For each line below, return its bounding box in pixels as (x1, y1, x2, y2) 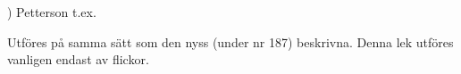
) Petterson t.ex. (7, 3, 96, 21)
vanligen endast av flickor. (7, 50, 149, 69)
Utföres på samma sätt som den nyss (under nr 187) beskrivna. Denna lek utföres (7, 32, 454, 51)
